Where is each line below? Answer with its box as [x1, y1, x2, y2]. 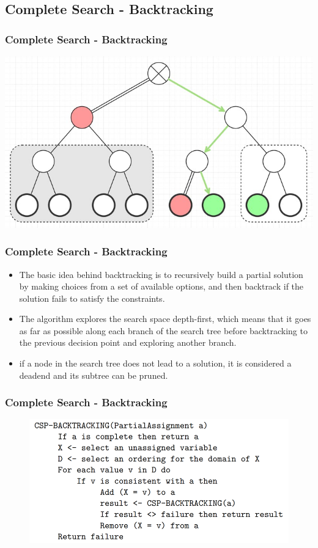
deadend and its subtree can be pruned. [19, 368, 168, 381]
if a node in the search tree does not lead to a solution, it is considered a [19, 357, 292, 370]
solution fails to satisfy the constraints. [19, 291, 165, 304]
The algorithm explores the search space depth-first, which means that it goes [19, 312, 311, 325]
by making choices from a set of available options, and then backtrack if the [19, 280, 304, 293]
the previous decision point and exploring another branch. [19, 336, 237, 349]
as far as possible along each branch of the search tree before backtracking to [19, 324, 308, 337]
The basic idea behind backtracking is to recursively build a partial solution [19, 268, 303, 280]
